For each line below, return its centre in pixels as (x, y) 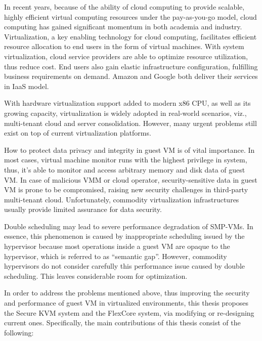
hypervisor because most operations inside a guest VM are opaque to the (117, 246)
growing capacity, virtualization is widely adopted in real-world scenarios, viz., (125, 113)
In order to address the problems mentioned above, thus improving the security (127, 293)
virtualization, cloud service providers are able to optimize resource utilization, (126, 56)
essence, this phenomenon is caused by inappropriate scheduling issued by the (124, 236)
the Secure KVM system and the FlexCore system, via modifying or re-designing (129, 312)
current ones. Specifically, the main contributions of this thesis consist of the (122, 323)
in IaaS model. (27, 86)
